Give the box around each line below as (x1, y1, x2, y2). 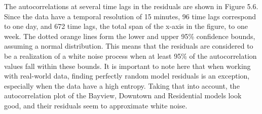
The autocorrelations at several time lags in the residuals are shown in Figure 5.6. (4, 1, 258, 11)
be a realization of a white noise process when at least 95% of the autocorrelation (4, 50, 257, 61)
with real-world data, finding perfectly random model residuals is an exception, (4, 70, 250, 81)
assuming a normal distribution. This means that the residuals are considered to (4, 41, 253, 51)
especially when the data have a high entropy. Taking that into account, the (4, 80, 240, 91)
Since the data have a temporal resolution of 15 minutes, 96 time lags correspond (4, 11, 256, 21)
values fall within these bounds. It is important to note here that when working (4, 60, 251, 71)
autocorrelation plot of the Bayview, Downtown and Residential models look (4, 90, 242, 101)
